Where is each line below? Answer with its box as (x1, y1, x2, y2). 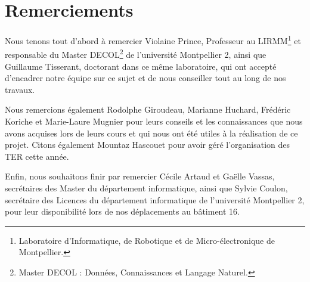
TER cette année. (5, 150, 69, 162)
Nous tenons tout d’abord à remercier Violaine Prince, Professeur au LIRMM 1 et (5, 33, 301, 47)
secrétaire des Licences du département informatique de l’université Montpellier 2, (5, 193, 305, 206)
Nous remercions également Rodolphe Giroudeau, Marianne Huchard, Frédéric (5, 103, 291, 116)
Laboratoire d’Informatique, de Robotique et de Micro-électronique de (18, 234, 275, 246)
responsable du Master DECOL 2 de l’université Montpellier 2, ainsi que (5, 47, 266, 61)
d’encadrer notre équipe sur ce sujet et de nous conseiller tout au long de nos (5, 72, 286, 84)
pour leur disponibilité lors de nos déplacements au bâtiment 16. (5, 205, 240, 218)
